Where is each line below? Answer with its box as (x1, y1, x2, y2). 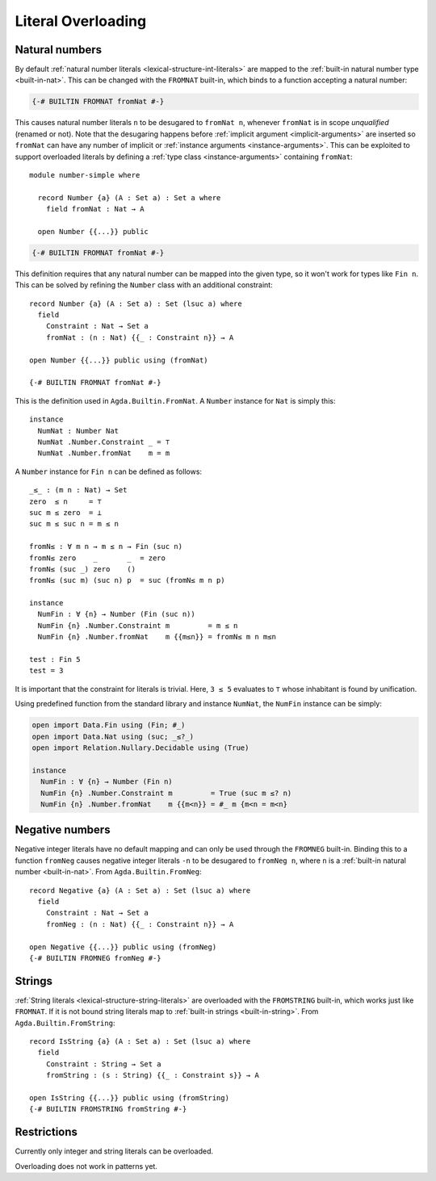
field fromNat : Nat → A (45, 204, 145, 214)
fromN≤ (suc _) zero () (29, 564, 136, 573)
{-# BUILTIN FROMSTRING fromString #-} (29, 1104, 187, 1114)
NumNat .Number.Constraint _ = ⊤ (37, 437, 170, 446)
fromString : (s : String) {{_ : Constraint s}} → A (45, 1070, 260, 1080)
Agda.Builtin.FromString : (15, 1018, 115, 1028)
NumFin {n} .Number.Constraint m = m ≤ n (37, 621, 238, 630)
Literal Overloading (15, 12, 147, 30)
